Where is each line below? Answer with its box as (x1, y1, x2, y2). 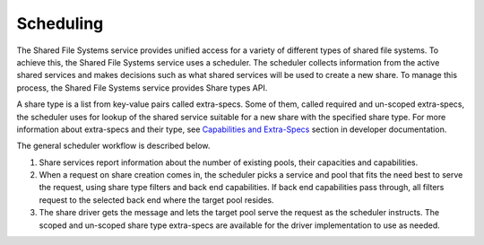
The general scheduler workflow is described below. (16, 140, 211, 152)
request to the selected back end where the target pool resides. (39, 194, 274, 206)
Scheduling (16, 13, 104, 33)
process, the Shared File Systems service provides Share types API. (16, 82, 268, 93)
